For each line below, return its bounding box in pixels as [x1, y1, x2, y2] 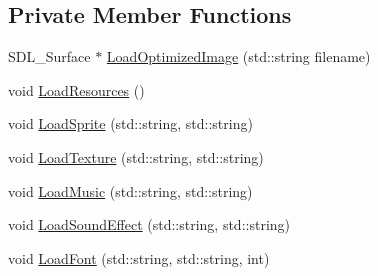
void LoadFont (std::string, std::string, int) [8, 247, 270, 268]
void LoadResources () [8, 79, 145, 100]
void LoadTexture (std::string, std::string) [8, 146, 264, 167]
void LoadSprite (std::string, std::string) [8, 113, 253, 134]
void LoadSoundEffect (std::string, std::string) [8, 214, 291, 235]
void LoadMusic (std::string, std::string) [8, 180, 253, 201]
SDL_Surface [8, 46, 91, 67]
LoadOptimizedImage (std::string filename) [106, 46, 371, 67]
